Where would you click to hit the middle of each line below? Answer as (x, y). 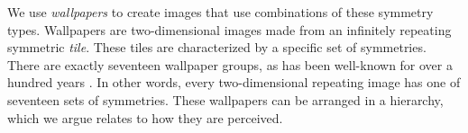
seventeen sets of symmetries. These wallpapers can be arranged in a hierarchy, (225, 99)
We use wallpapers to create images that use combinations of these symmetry (220, 12)
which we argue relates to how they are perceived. (145, 117)
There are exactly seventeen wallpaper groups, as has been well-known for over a (230, 64)
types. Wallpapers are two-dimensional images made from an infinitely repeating (229, 29)
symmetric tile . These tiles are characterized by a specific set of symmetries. (217, 47)
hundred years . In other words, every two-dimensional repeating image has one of (234, 82)
